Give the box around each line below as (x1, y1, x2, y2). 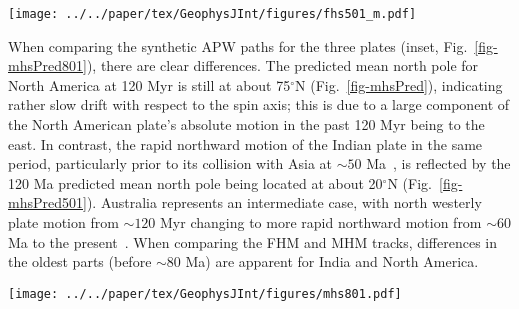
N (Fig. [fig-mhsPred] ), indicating (295, 74, 503, 95)
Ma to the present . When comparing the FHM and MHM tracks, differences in (8, 231, 498, 252)
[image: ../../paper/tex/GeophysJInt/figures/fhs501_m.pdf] (8, 7, 417, 21)
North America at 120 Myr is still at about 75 (8, 74, 291, 95)
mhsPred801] (8, 55, 87, 76)
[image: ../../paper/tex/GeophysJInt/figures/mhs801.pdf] (8, 286, 402, 301)
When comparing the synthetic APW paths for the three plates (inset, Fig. (8, 35, 468, 56)
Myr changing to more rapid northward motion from (160, 212, 482, 232)
